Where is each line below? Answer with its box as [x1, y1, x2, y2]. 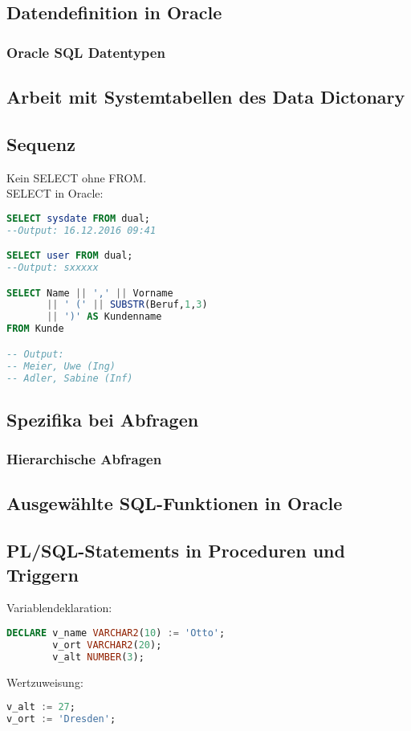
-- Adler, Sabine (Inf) [6, 372, 133, 384]
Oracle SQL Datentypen [6, 42, 165, 62]
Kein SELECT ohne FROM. [6, 169, 147, 186]
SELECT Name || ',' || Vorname [6, 287, 173, 299]
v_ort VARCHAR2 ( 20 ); [52, 639, 162, 651]
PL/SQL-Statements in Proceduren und [6, 538, 345, 563]
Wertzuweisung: [6, 673, 83, 690]
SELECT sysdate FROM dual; [6, 212, 151, 224]
